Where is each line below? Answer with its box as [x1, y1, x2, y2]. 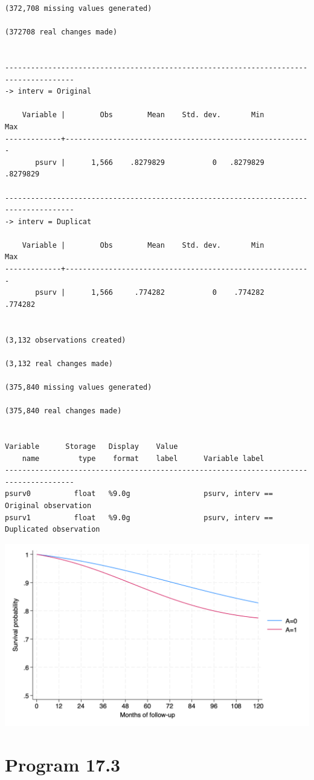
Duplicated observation [5, 525, 100, 534]
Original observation [5, 501, 92, 510]
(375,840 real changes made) [5, 407, 122, 416]
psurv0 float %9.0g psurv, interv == [5, 489, 273, 498]
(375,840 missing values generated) [5, 383, 152, 392]
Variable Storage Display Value [5, 442, 178, 451]
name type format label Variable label [22, 454, 264, 463]
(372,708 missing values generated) [5, 4, 152, 13]
